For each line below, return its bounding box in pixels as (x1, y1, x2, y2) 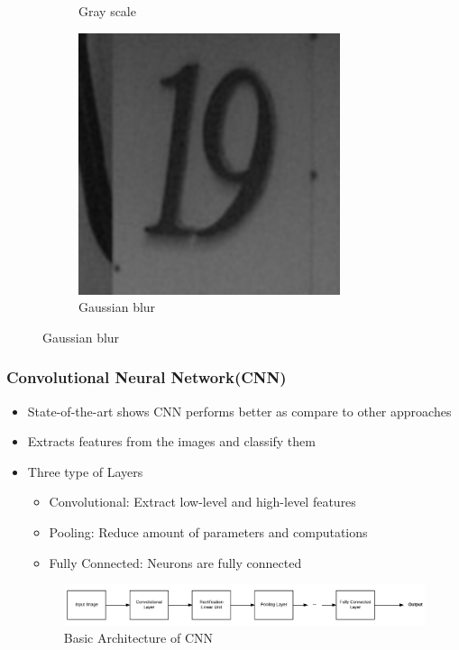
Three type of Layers (27, 462, 143, 481)
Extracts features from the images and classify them (27, 432, 316, 451)
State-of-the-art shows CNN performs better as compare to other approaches (27, 401, 452, 420)
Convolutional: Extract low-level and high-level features (49, 492, 356, 511)
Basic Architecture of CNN (63, 627, 214, 646)
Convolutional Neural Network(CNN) (6, 366, 287, 389)
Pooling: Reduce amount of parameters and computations (49, 522, 368, 541)
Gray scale (78, 2, 136, 20)
